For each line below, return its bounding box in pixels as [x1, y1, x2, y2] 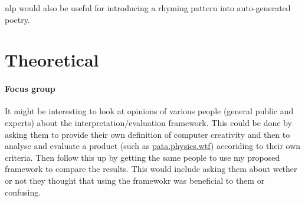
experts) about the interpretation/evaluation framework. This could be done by [5, 116, 292, 128]
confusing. [5, 186, 41, 198]
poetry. [5, 13, 30, 25]
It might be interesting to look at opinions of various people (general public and [5, 105, 294, 117]
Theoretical [5, 48, 99, 72]
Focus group [5, 82, 55, 95]
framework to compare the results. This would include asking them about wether [5, 163, 297, 175]
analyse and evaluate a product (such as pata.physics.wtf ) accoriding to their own [5, 140, 301, 152]
